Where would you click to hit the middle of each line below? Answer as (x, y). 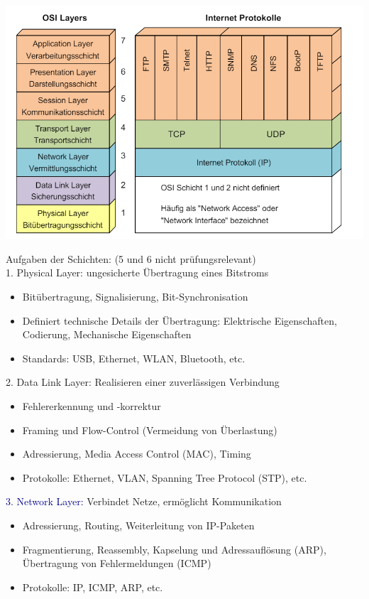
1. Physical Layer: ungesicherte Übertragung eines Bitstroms (137, 272)
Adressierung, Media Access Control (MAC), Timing (137, 454)
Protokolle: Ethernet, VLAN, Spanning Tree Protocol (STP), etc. (165, 477)
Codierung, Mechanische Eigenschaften (107, 334)
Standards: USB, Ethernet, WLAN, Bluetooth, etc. (134, 358)
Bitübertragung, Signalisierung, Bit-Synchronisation (135, 297)
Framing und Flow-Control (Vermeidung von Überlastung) (150, 430)
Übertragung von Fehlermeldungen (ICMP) (117, 563)
